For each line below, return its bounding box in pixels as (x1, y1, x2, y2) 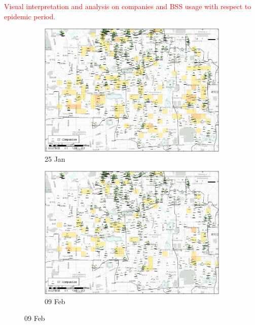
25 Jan (45, 153, 65, 164)
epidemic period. (4, 11, 56, 21)
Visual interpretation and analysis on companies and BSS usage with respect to (4, 1, 251, 11)
